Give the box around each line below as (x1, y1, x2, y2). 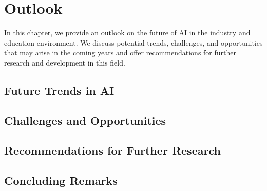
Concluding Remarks (4, 173, 118, 188)
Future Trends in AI (4, 82, 115, 98)
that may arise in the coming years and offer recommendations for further (4, 47, 236, 58)
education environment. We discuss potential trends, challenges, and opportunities (4, 37, 263, 48)
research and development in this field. (4, 57, 125, 68)
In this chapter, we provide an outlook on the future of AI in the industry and (4, 27, 251, 38)
